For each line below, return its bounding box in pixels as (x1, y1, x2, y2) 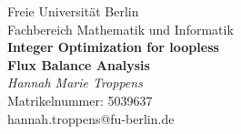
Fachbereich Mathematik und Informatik (7, 19, 234, 38)
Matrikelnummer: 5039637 (7, 90, 153, 109)
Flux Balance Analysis (7, 55, 150, 74)
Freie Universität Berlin (7, 2, 139, 20)
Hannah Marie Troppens (7, 73, 143, 92)
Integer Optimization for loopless (7, 37, 219, 57)
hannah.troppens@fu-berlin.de (7, 108, 175, 128)
